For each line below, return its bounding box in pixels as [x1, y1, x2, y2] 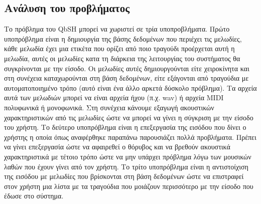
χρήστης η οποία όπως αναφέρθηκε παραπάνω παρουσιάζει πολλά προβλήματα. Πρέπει [4, 131, 256, 142]
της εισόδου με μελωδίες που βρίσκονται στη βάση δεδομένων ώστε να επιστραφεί [4, 171, 244, 181]
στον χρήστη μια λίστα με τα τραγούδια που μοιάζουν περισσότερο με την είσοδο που [4, 180, 253, 191]
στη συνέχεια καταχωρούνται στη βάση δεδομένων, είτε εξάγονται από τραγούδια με [4, 73, 249, 83]
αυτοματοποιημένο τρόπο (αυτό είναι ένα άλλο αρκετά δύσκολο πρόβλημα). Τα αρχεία [4, 82, 257, 93]
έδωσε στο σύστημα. [4, 190, 64, 201]
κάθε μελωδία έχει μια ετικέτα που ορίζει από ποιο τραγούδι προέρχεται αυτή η [4, 43, 235, 54]
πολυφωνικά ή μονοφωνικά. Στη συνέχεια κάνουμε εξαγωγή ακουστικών [4, 102, 214, 112]
